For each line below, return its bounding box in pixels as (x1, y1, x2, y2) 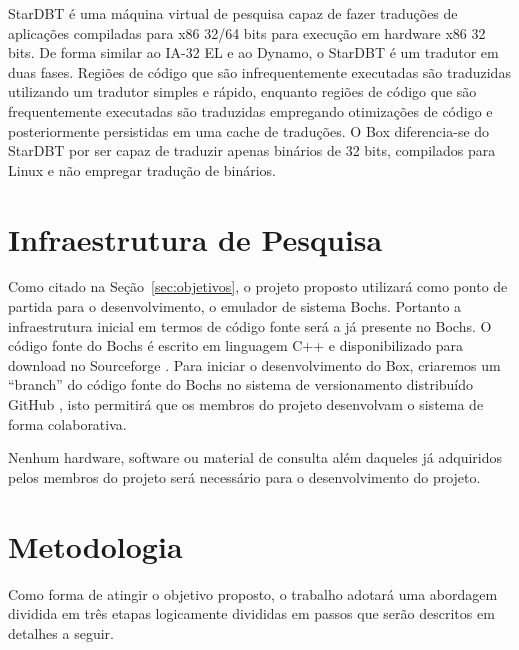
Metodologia (8, 525, 183, 566)
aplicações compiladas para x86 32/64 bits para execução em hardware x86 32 (8, 22, 486, 43)
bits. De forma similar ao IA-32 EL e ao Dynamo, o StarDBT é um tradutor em (8, 42, 499, 63)
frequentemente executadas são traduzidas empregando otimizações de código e (8, 100, 493, 121)
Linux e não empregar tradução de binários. (8, 159, 277, 180)
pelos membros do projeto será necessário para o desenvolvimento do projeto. (8, 466, 481, 487)
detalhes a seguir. (8, 622, 114, 643)
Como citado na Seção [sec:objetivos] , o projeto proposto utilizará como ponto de (8, 276, 508, 297)
